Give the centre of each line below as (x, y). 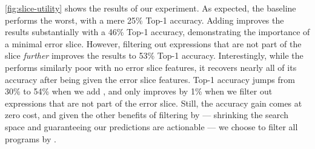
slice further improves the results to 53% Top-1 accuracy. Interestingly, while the (154, 55)
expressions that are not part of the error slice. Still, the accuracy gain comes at (154, 103)
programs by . (31, 138)
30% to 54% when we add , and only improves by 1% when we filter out (139, 91)
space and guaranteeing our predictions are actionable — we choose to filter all (151, 126)
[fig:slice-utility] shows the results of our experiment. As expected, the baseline (151, 8)
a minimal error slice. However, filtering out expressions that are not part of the (153, 43)
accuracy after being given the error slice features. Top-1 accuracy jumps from (150, 79)
